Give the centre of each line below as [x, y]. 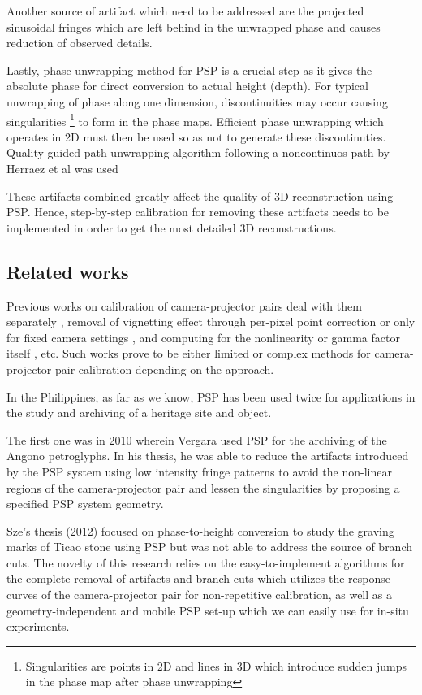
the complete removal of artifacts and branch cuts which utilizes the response [199, 578]
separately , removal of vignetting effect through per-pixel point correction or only [211, 321]
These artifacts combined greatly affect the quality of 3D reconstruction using [200, 195]
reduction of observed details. [80, 43]
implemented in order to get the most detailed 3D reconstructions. [172, 227]
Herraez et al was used [62, 168]
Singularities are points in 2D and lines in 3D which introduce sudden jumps [216, 665]
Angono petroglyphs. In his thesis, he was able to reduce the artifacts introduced [208, 456]
